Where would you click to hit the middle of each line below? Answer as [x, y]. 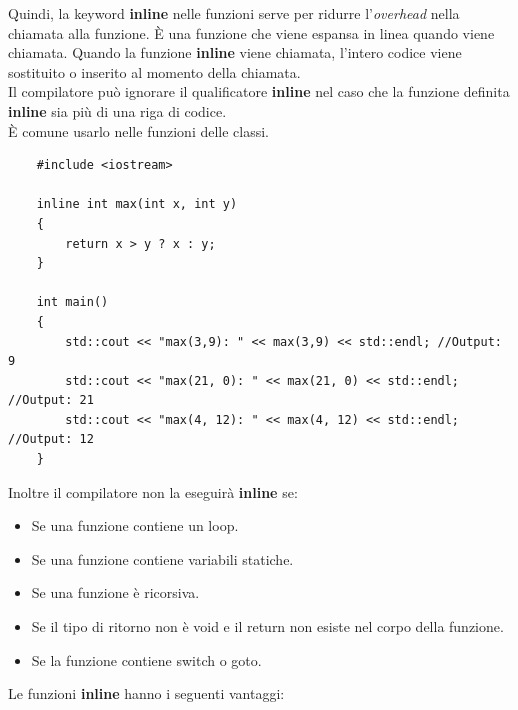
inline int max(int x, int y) [137, 204]
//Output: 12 [51, 439]
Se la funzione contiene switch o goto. [146, 659]
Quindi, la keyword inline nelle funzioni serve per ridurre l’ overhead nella [234, 13]
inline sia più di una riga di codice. [117, 110]
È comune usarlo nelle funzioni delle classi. [139, 130]
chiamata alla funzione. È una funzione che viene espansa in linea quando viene [251, 32]
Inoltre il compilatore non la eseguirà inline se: [153, 491]
